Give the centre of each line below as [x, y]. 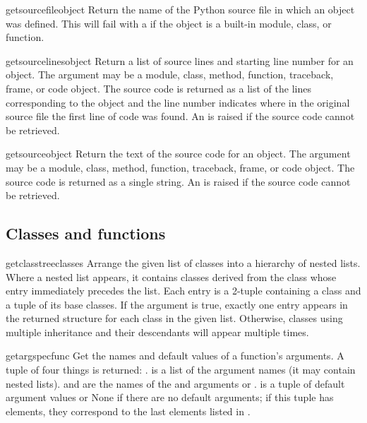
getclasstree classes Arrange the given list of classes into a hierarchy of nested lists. [183, 262]
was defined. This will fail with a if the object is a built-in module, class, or [169, 23]
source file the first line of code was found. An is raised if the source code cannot [180, 116]
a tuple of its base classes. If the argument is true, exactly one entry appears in [177, 304]
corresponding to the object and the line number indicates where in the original [178, 102]
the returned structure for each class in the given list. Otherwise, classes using [174, 318]
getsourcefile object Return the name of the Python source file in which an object [180, 9]
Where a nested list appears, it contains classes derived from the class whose [171, 276]
